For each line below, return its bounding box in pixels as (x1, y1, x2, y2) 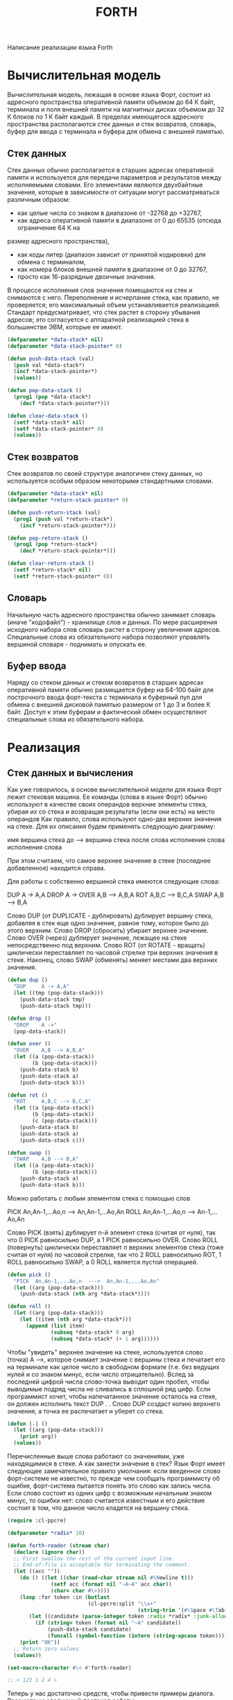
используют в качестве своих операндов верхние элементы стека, (7, 800, 208, 809)
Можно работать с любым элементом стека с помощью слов (7, 1194, 191, 1202)
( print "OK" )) (19, 1638, 60, 1646)
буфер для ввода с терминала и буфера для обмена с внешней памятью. (7, 128, 225, 136)
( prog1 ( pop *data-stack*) (13, 393, 92, 401)
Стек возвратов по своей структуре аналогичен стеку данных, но (7, 470, 203, 478)
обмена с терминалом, (17, 257, 86, 266)
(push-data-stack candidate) (47, 1626, 132, 1633)
